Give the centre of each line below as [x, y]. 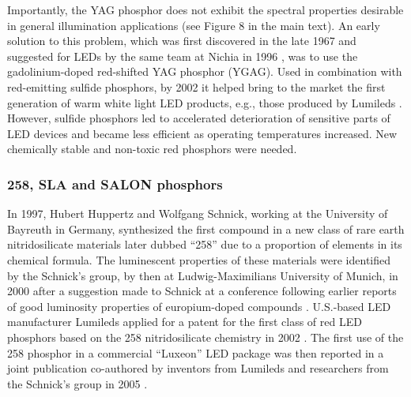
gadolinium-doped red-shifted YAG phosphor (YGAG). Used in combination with [205, 71]
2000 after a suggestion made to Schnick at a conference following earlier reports [202, 291]
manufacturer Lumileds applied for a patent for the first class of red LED [185, 322]
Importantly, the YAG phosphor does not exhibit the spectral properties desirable [205, 9]
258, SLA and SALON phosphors [115, 184]
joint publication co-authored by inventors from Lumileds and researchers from [198, 368]
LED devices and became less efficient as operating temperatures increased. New [202, 133]
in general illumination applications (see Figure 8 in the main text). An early [194, 25]
